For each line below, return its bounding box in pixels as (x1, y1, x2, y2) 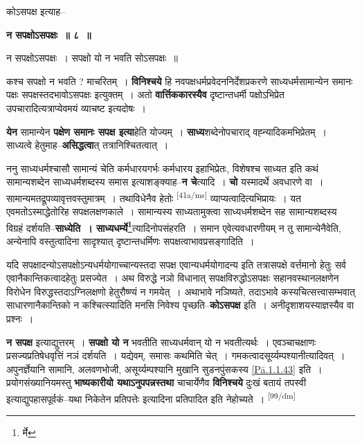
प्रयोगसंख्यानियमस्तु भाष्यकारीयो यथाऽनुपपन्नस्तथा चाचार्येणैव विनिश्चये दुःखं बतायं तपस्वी (6, 375, 307, 390)
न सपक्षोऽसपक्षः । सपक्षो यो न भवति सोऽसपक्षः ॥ (6, 51, 178, 65)
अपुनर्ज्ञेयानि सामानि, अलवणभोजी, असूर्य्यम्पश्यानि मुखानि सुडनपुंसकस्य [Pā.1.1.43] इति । (6, 361, 323, 376)
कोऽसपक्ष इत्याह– (6, 4, 65, 18)
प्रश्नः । (6, 311, 34, 325)
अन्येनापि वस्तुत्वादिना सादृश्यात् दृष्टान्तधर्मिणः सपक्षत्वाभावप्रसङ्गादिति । (6, 234, 255, 248)
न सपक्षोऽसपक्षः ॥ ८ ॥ (6, 27, 91, 42)
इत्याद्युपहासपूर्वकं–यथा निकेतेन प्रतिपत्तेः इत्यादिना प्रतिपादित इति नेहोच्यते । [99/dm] (6, 389, 296, 406)
